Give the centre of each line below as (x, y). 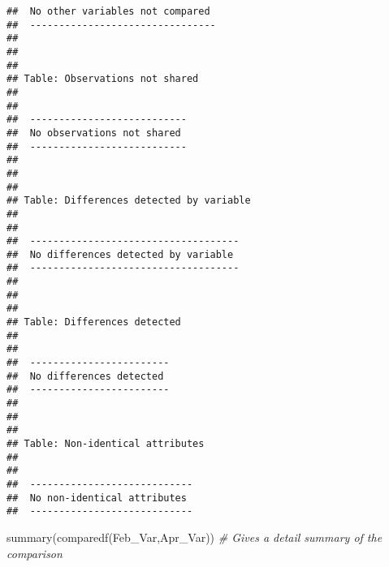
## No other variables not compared (108, 11)
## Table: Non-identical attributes (106, 444)
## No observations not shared (94, 133)
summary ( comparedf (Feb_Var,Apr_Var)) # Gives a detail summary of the (194, 537)
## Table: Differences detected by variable (129, 201)
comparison (35, 553)
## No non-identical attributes (97, 498)
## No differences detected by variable (120, 254)
